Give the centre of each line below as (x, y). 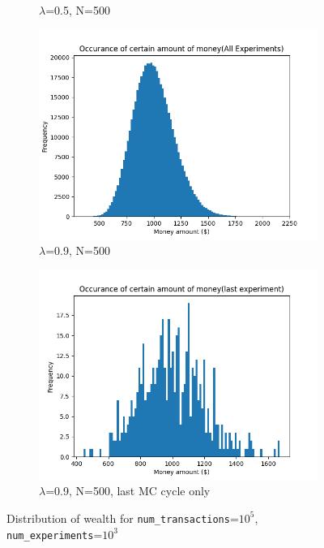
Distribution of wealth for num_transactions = (123, 518)
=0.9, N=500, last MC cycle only (128, 491)
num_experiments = (55, 534)
